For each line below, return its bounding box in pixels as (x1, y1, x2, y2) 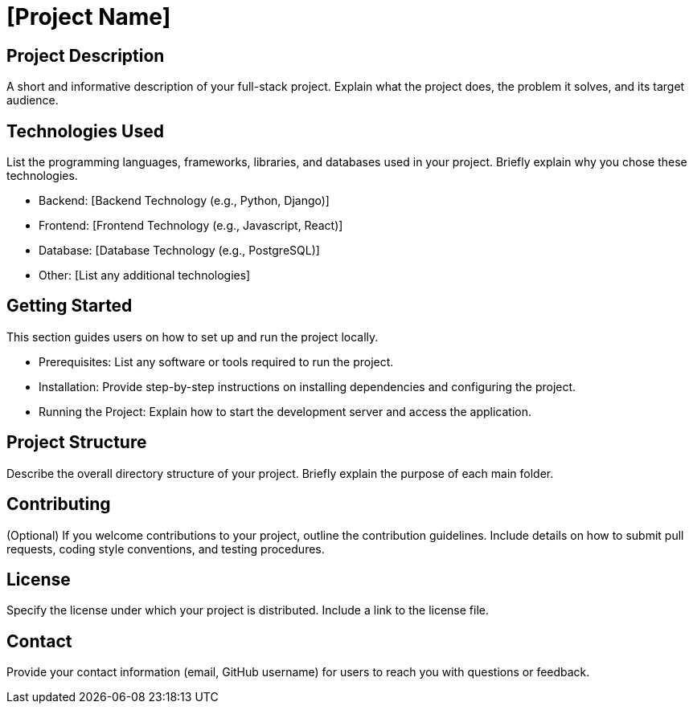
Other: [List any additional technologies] (39, 268, 251, 283)
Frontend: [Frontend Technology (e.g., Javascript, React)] (39, 218, 343, 233)
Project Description (6, 45, 165, 66)
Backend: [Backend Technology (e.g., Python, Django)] (39, 194, 330, 208)
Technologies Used (6, 120, 164, 141)
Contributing (6, 494, 111, 515)
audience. (6, 93, 59, 108)
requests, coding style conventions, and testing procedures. (6, 541, 325, 556)
